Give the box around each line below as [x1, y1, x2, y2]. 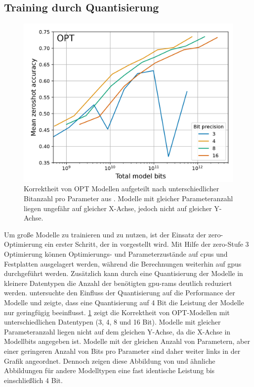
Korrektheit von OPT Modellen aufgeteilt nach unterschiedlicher [24, 183, 219, 194]
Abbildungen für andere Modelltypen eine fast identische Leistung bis [4, 365, 215, 376]
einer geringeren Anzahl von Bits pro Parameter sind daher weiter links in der [4, 345, 241, 356]
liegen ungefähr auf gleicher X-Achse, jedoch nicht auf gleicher [24, 203, 212, 213]
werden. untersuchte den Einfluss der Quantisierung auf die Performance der [4, 287, 235, 298]
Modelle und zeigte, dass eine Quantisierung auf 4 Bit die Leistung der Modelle [4, 297, 244, 307]
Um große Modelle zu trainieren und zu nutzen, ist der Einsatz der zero [4, 229, 221, 239]
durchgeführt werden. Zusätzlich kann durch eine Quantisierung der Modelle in [4, 268, 243, 278]
